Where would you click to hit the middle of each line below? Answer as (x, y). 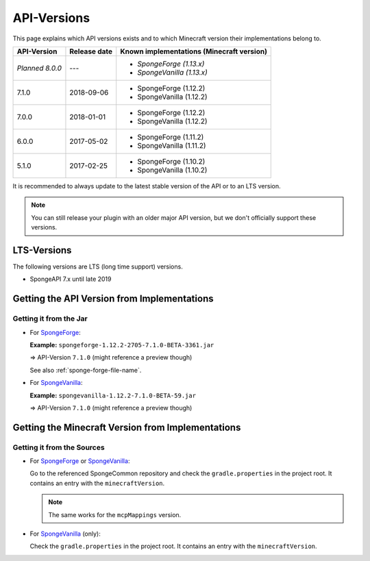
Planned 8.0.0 (39, 68)
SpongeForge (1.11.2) (171, 137)
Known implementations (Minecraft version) (194, 51)
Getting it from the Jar (50, 319)
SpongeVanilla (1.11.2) (172, 145)
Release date (91, 51)
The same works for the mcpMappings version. (115, 514)
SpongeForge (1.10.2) (171, 161)
